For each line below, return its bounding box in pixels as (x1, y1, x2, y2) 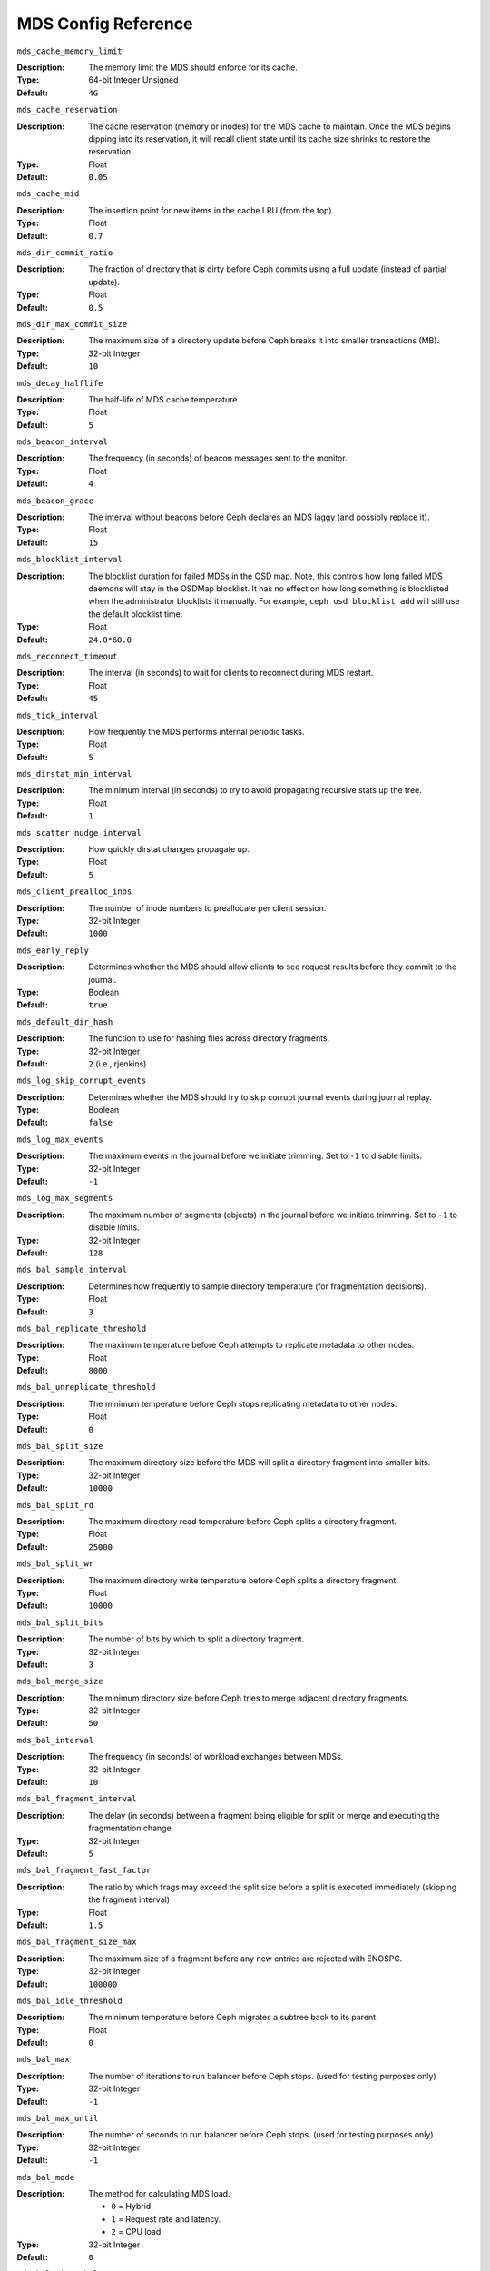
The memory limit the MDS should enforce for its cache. (88, 62, 299, 73)
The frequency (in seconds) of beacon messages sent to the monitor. (88, 452, 348, 463)
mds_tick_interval (16, 709, 99, 720)
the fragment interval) (88, 1894, 170, 1905)
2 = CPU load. (111, 2226, 163, 2237)
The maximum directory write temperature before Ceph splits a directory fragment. (88, 1574, 399, 1585)
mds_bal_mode (16, 2172, 75, 2182)
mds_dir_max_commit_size (16, 319, 127, 329)
